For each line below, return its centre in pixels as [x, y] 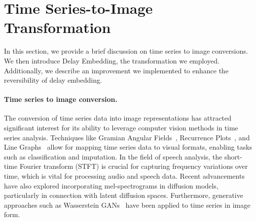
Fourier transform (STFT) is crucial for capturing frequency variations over [134, 166]
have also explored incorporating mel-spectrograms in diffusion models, [111, 185]
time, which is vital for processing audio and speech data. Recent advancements [124, 176]
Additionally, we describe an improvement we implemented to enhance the [116, 70]
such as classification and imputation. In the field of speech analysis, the [113, 156]
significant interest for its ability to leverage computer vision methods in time [121, 128]
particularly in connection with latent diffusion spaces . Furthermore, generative [124, 195]
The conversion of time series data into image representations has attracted [118, 118]
